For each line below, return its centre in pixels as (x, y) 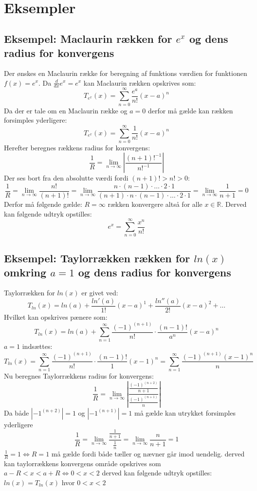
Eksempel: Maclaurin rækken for (88, 38)
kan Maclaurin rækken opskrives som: (140, 82)
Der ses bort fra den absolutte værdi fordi (66, 178)
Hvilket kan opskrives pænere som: (56, 317)
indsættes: (37, 346)
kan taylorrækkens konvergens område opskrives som (83, 463)
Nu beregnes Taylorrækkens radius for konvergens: (79, 376)
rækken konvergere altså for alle (155, 204)
